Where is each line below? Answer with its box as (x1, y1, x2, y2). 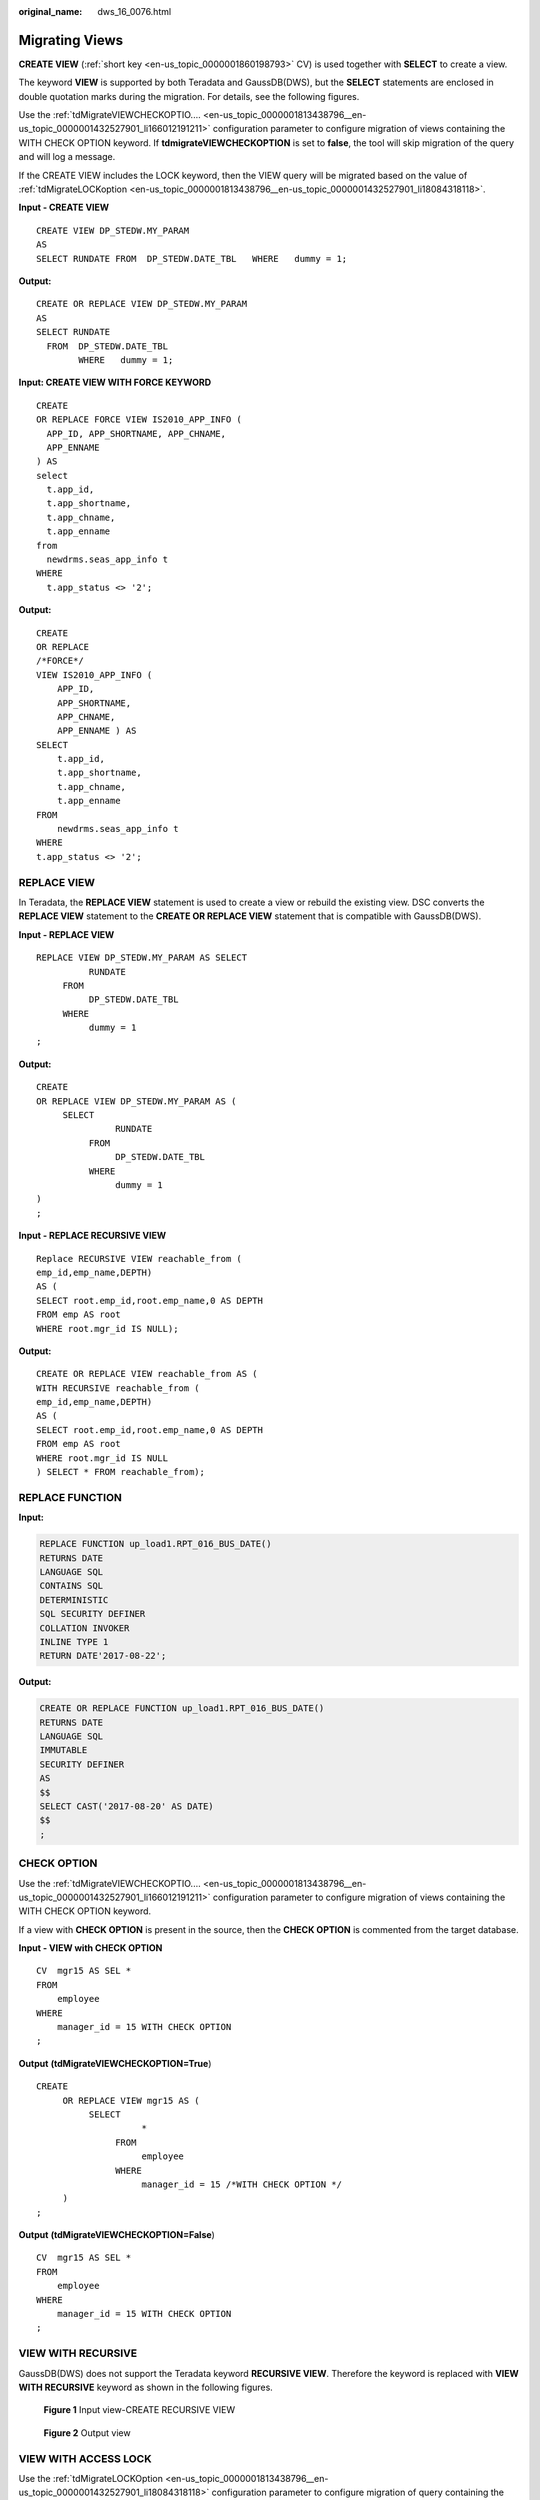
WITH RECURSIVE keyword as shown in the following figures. (18, 2381, 274, 2393)
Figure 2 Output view (43, 2426, 131, 2439)
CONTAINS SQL (39, 1580, 104, 1592)
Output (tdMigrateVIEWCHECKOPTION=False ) (18, 2229, 215, 2241)
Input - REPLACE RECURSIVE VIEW (18, 1230, 167, 1242)
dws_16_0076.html (97, 6, 172, 17)
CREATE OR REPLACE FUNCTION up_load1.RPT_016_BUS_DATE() (39, 1703, 325, 1714)
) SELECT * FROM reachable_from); (36, 1466, 205, 1478)
